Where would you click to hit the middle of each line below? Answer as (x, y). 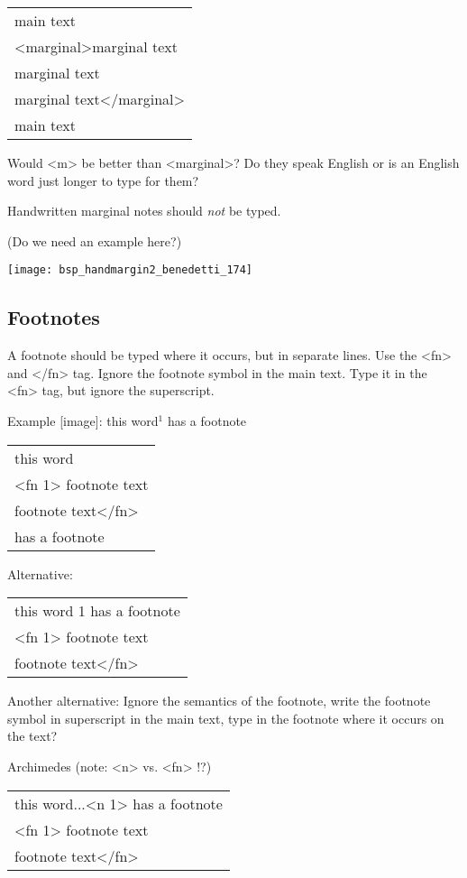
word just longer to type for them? (103, 180)
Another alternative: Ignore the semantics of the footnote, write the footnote (219, 701)
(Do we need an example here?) (95, 240)
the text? (32, 736)
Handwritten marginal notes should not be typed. (144, 211)
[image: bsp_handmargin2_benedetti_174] (130, 270)
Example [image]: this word (83, 421)
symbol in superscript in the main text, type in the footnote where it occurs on (226, 718)
